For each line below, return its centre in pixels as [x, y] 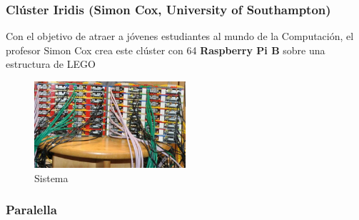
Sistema [51, 177]
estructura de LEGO [51, 64]
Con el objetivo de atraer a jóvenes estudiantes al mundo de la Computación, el [180, 36]
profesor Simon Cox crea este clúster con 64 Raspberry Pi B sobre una [166, 50]
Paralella [31, 210]
